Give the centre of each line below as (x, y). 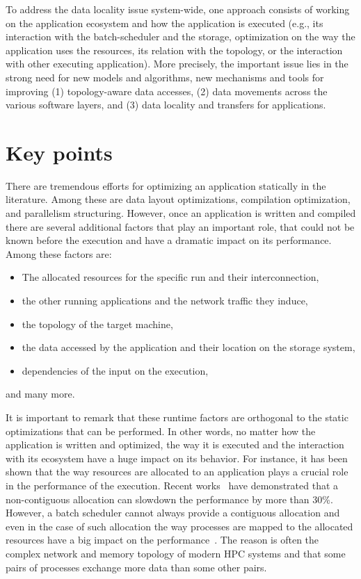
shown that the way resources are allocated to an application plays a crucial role (177, 472)
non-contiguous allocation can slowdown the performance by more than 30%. (169, 499)
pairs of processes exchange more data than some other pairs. (136, 567)
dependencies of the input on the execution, (115, 370)
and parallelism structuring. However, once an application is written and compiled (181, 213)
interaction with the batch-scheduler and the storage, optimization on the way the (180, 36)
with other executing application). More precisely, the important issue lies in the (177, 64)
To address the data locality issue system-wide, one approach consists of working (178, 9)
